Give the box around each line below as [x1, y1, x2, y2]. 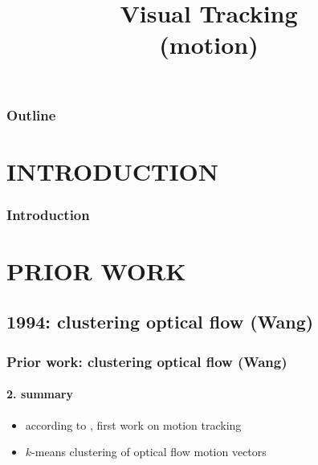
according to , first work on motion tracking [25, 416, 242, 433]
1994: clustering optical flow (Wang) [6, 309, 314, 334]
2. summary [6, 385, 73, 402]
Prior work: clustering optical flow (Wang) [6, 351, 287, 371]
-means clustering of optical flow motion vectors [31, 443, 267, 460]
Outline [6, 104, 56, 124]
